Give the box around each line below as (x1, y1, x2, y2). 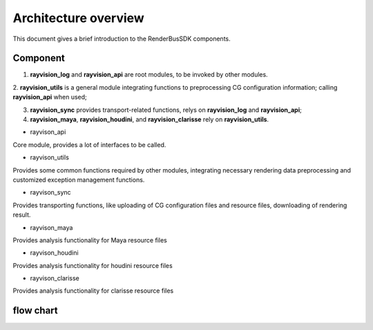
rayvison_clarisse (30, 274, 79, 282)
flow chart (12, 304, 58, 317)
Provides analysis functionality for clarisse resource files (12, 287, 174, 295)
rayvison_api (30, 128, 66, 136)
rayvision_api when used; (12, 93, 88, 101)
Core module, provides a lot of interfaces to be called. (12, 140, 166, 148)
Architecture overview (12, 10, 144, 26)
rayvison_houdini (30, 249, 79, 257)
